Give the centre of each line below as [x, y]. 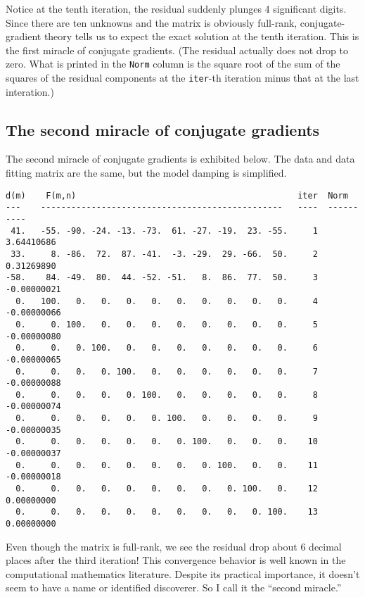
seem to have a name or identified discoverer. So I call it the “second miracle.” [174, 587]
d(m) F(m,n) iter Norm [177, 195]
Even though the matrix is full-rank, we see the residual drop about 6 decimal [174, 546]
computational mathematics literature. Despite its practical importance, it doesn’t [183, 573]
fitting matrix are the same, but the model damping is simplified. [146, 173]
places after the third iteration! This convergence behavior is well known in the [176, 560]
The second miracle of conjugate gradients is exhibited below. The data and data [180, 159]
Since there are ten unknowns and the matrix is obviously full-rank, [152, 22]
